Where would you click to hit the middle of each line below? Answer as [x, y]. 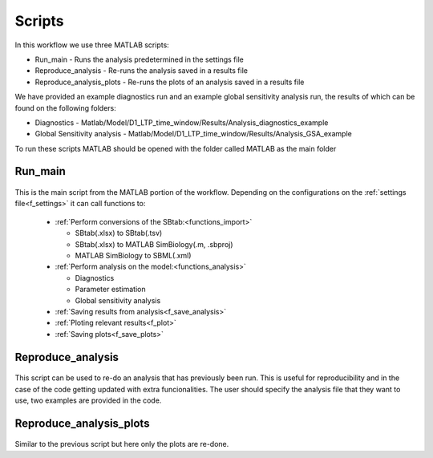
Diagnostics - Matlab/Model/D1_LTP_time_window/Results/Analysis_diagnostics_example [182, 122]
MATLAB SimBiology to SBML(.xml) [133, 256]
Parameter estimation [110, 290]
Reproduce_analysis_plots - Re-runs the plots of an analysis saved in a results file [170, 82]
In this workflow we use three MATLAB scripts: [92, 45]
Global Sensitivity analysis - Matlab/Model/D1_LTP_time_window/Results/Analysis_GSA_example [193, 134]
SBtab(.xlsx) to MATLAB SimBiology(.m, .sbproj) [154, 244]
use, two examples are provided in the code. [88, 400]
